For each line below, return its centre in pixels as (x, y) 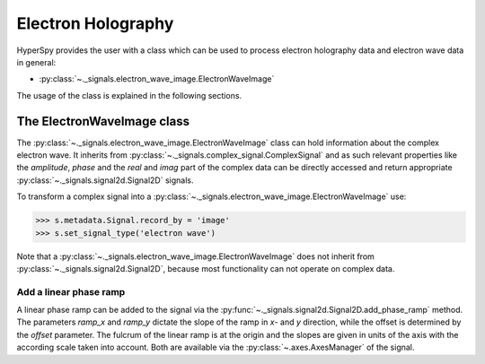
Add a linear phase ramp (71, 291)
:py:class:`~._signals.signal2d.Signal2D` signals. (105, 180)
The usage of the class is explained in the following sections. (129, 95)
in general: (36, 62)
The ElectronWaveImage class (103, 121)
